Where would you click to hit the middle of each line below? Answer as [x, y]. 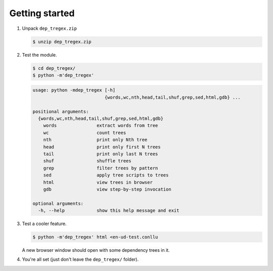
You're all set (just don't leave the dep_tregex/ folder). [80, 259]
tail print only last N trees [101, 154]
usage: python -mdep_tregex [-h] [74, 90]
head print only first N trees [102, 147]
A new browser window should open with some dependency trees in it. [96, 250]
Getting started [42, 13]
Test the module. [40, 55]
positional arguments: [61, 111]
